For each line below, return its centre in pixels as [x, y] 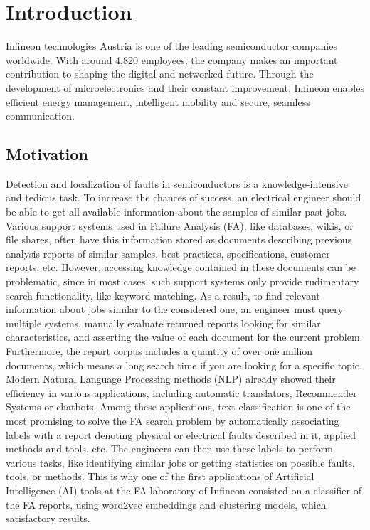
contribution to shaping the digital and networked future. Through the [160, 74]
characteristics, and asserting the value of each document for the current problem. [184, 337]
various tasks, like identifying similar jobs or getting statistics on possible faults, [180, 462]
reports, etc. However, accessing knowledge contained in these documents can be [181, 267]
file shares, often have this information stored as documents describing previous [179, 239]
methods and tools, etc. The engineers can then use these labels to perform [169, 449]
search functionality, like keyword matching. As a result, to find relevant [163, 295]
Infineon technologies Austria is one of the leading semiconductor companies [171, 46]
